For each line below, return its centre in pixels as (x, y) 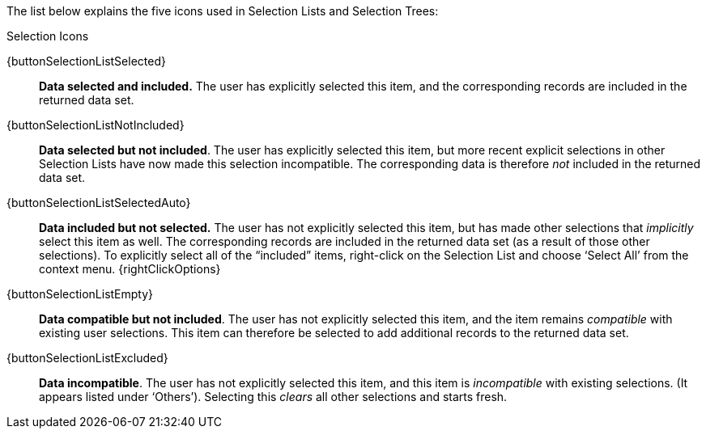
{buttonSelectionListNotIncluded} (96, 125)
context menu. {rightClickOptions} (130, 269)
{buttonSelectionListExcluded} (87, 358)
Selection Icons (48, 36)
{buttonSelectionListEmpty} (80, 294)
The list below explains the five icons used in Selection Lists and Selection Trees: (223, 11)
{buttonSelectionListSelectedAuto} (99, 203)
